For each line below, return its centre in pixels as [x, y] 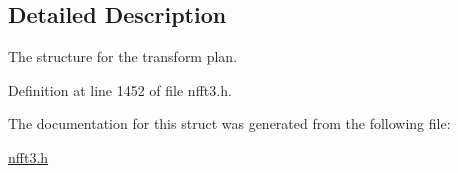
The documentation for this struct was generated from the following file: [229, 123]
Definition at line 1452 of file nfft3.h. [120, 89]
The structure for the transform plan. [123, 56]
